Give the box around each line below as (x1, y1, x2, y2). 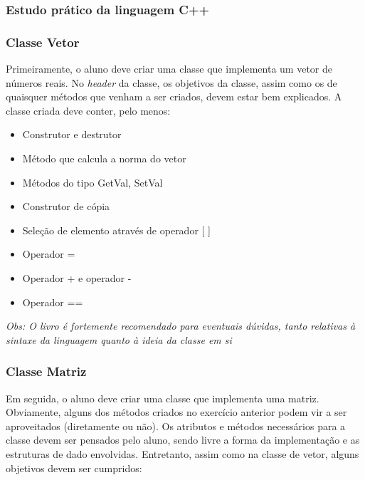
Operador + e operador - (22, 271, 132, 285)
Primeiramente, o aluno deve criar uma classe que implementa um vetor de (6, 61, 332, 76)
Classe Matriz (6, 362, 87, 380)
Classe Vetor (6, 33, 80, 51)
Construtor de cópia (22, 199, 110, 214)
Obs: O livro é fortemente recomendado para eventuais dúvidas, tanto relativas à (6, 318, 356, 333)
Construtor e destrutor (22, 127, 122, 142)
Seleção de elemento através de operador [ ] (22, 222, 211, 237)
